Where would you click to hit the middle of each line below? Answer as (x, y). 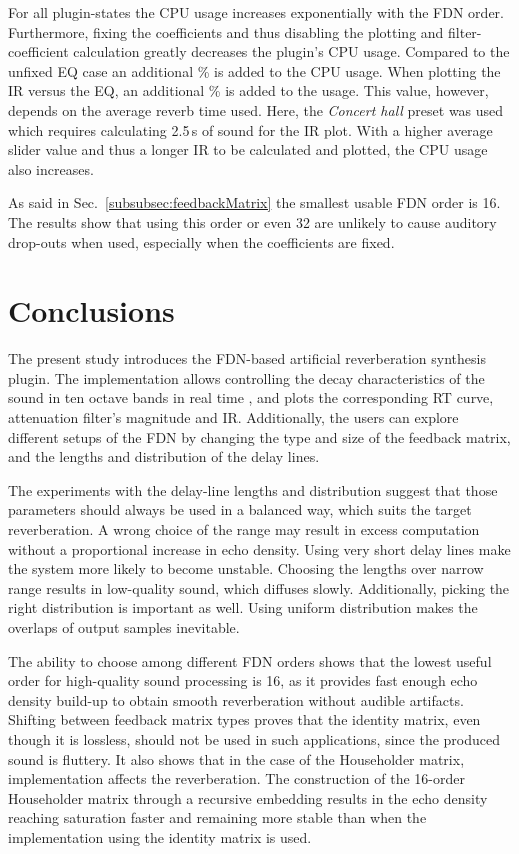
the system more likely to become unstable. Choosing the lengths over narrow (246, 568)
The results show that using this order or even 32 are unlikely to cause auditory (252, 221)
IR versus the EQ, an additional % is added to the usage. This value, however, (248, 90)
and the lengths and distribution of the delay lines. (164, 456)
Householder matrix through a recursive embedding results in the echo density (248, 797)
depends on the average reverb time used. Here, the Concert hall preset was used (256, 109)
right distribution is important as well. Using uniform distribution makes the (243, 607)
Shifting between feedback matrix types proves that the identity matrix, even (244, 719)
